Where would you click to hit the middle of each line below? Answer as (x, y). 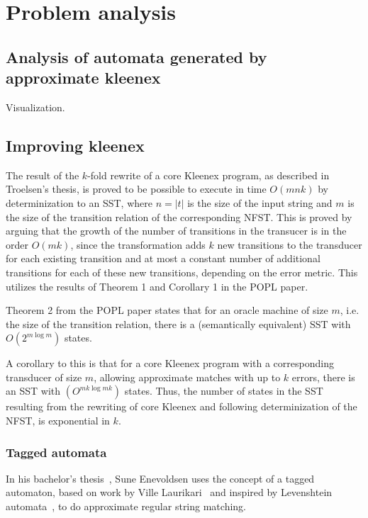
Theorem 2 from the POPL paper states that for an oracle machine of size (167, 310)
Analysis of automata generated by (136, 56)
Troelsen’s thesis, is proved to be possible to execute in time (136, 189)
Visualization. (35, 107)
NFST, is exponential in (58, 421)
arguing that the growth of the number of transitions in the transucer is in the (176, 231)
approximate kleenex (83, 78)
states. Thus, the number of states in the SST (224, 391)
